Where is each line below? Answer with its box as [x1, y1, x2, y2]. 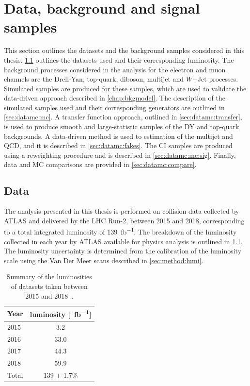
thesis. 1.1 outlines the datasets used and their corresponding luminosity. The [4, 54, 234, 65]
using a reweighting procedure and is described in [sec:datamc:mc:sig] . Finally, [4, 150, 236, 160]
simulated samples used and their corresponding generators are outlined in [4, 102, 225, 112]
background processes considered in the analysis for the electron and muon [4, 64, 226, 74]
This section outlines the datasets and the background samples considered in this [4, 45, 245, 55]
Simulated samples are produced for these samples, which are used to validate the [4, 83, 247, 93]
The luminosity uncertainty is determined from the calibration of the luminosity [4, 246, 242, 256]
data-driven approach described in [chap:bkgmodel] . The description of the [4, 93, 225, 103]
